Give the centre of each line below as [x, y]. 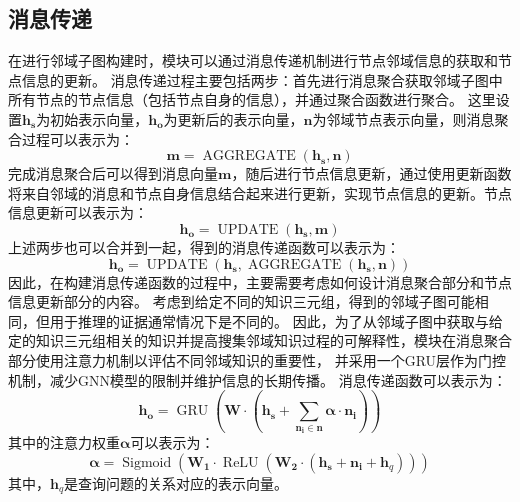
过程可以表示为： [77, 138]
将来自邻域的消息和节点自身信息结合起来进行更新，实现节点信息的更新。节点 [260, 192]
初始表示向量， [99, 118]
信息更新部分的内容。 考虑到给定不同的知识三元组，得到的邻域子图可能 [241, 301]
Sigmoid [147, 462]
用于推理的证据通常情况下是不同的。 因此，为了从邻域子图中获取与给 [276, 320]
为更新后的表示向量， [233, 118]
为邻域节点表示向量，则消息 [403, 118]
